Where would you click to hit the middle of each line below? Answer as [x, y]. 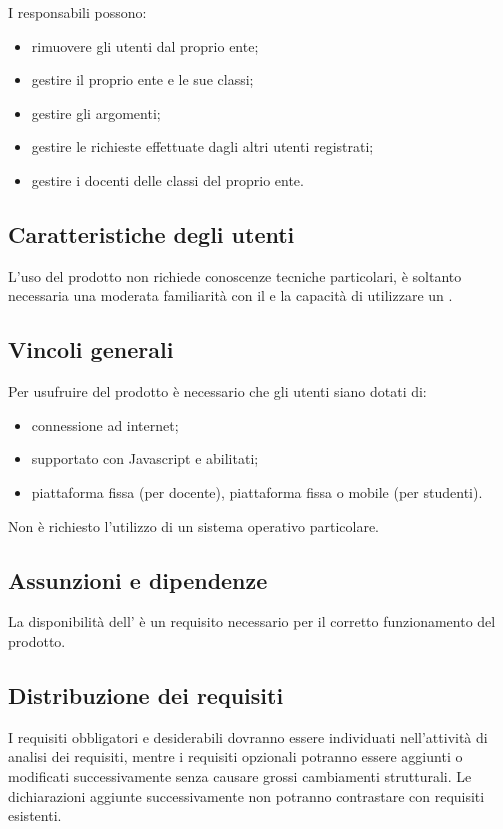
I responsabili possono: [77, 12]
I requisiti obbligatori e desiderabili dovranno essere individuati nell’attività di [248, 736]
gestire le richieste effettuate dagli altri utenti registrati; [202, 146]
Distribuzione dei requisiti [146, 694]
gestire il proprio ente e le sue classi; [142, 79]
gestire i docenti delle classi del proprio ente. [167, 179]
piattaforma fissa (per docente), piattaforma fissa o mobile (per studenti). [257, 491]
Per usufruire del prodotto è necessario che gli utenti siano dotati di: [217, 391]
